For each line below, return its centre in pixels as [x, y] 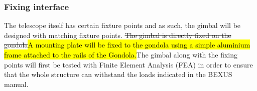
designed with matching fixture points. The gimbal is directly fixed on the [118, 35]
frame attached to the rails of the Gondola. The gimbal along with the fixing [121, 54]
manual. [16, 84]
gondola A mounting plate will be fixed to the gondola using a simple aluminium [127, 45]
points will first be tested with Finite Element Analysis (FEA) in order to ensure [128, 64]
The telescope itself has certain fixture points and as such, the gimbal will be [122, 25]
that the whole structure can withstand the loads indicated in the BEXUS [118, 74]
